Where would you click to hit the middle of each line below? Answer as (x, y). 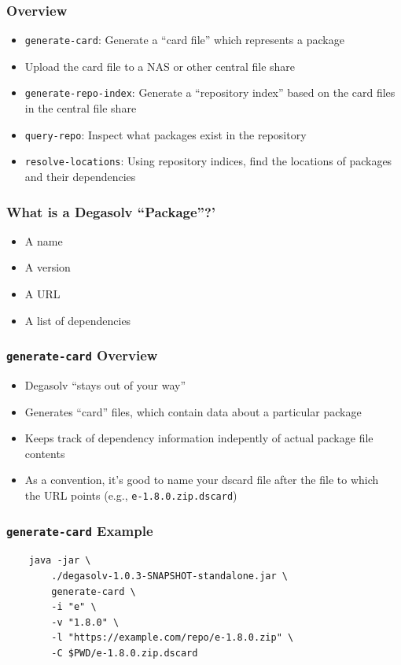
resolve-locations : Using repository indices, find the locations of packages (208, 161)
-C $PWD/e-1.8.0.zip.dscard (125, 653)
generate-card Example (80, 530)
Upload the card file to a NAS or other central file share (160, 66)
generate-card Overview (82, 355)
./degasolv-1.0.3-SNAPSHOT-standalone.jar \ (169, 576)
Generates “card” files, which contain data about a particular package (193, 411)
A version (48, 267)
